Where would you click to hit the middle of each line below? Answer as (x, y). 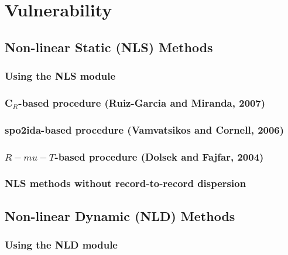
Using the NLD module (61, 245)
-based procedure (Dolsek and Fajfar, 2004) (159, 156)
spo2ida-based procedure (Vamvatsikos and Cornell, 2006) (145, 129)
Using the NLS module (60, 76)
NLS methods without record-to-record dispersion (126, 183)
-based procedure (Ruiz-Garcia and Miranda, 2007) (142, 102)
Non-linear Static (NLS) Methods (109, 47)
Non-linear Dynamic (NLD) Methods (120, 215)
